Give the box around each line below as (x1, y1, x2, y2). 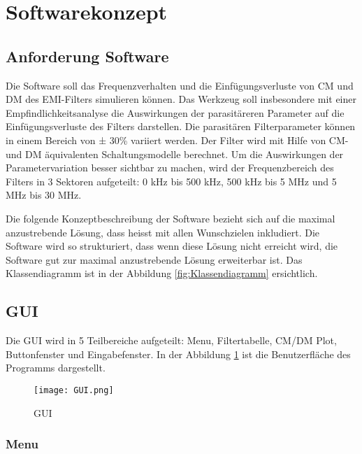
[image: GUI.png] (34, 385, 114, 395)
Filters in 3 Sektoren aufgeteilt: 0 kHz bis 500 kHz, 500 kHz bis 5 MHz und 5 (6, 173, 337, 188)
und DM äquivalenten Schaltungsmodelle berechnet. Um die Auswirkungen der (6, 146, 344, 161)
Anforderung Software (6, 45, 169, 66)
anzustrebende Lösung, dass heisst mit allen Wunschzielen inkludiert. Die (6, 225, 320, 239)
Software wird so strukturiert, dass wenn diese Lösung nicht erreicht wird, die (6, 239, 338, 253)
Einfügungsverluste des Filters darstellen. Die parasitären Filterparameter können (6, 119, 356, 134)
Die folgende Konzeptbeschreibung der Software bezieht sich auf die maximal (6, 211, 335, 225)
